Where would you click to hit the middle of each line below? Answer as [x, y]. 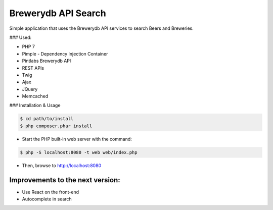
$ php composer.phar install [56, 126]
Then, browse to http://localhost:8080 [62, 165]
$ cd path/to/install [47, 119]
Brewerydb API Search [58, 13]
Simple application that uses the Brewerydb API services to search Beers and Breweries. [102, 28]
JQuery [30, 89]
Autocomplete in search [47, 199]
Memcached [35, 96]
